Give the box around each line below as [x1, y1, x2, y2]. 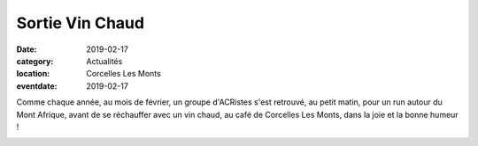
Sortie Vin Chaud [16, 13, 145, 33]
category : [16, 55, 54, 66]
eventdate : [16, 80, 58, 91]
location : [16, 69, 50, 79]
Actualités [86, 55, 123, 66]
